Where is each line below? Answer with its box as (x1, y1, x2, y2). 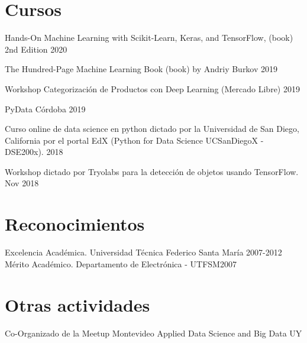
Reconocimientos (5, 212, 145, 236)
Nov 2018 (5, 177, 39, 189)
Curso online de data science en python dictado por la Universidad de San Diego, (5, 122, 299, 135)
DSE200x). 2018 (5, 145, 63, 158)
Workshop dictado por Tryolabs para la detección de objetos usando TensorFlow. (5, 165, 299, 177)
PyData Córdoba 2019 (5, 102, 86, 115)
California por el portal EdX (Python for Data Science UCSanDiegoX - (5, 134, 264, 146)
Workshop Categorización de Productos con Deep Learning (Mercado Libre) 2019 (5, 82, 300, 95)
